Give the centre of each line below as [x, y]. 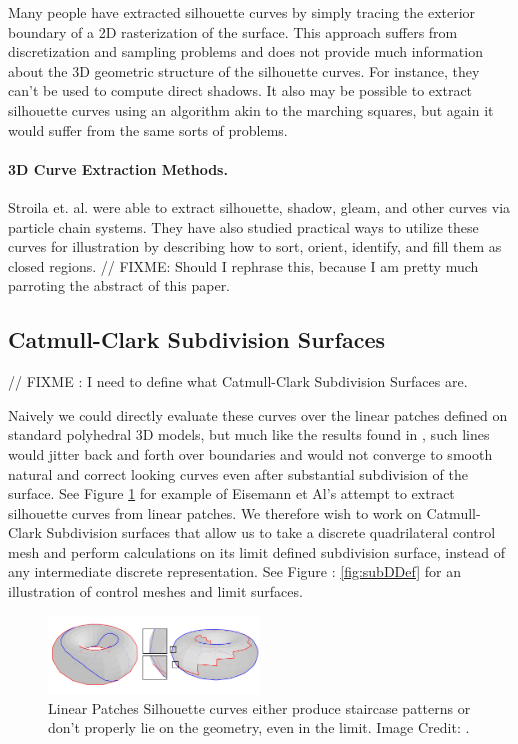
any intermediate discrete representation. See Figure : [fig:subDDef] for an [234, 571]
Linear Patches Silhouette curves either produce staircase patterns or [259, 707]
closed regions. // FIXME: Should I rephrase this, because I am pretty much [243, 265]
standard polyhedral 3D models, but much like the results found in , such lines [249, 434]
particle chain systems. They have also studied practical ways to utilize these [243, 226]
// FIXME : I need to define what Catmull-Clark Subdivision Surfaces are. [238, 381]
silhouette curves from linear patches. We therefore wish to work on [215, 512]
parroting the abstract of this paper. [119, 285]
